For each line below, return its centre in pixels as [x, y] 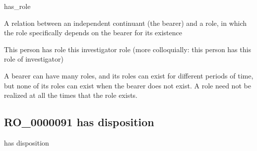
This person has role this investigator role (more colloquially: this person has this [128, 49]
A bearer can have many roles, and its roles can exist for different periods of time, [129, 75]
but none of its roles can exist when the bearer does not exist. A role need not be [128, 85]
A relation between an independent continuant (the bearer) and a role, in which [126, 23]
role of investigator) [34, 59]
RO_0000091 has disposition [79, 122]
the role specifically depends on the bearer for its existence [93, 33]
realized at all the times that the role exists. [71, 95]
